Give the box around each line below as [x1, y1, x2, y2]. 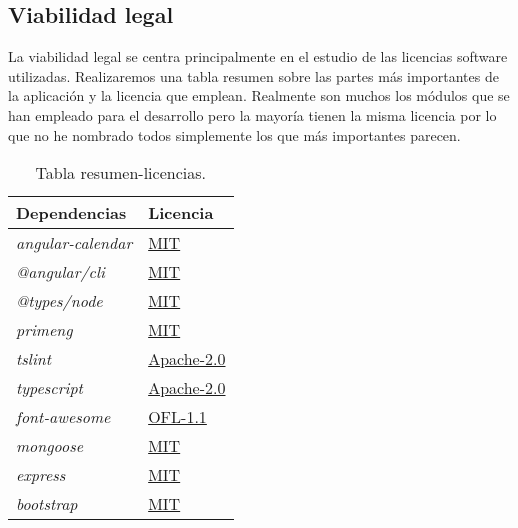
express [16, 463, 66, 487]
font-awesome [16, 405, 111, 429]
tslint [16, 347, 52, 371]
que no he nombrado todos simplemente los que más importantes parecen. [8, 124, 461, 145]
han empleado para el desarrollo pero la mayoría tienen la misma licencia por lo [8, 104, 497, 125]
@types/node [16, 289, 103, 313]
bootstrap [16, 492, 78, 516]
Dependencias [16, 201, 127, 225]
